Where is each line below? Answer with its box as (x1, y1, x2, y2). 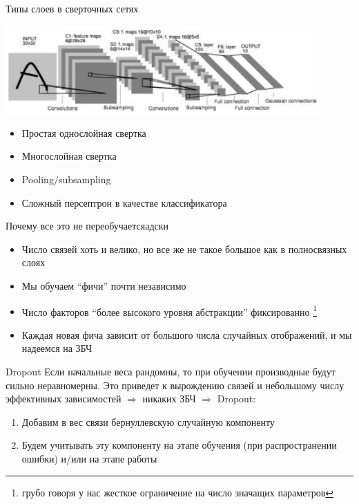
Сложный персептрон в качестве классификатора (21, 195, 227, 209)
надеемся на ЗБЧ (21, 341, 93, 355)
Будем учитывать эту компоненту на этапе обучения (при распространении (21, 438, 337, 452)
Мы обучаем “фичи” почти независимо (21, 278, 186, 292)
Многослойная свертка (21, 149, 117, 163)
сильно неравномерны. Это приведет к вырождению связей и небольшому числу (6, 377, 345, 392)
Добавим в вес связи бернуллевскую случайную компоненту (21, 414, 275, 429)
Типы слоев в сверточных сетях (6, 1, 139, 15)
